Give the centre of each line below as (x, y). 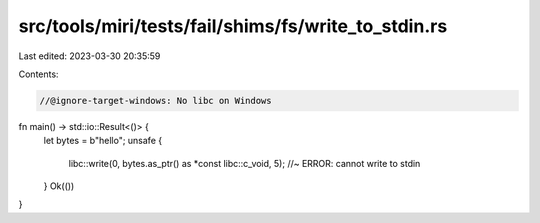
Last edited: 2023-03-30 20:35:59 (89, 56)
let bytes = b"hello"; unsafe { (103, 141)
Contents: (38, 74)
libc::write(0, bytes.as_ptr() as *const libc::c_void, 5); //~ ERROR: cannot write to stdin (244, 163)
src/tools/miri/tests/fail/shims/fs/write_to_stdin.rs (233, 26)
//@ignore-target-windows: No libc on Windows (155, 100)
